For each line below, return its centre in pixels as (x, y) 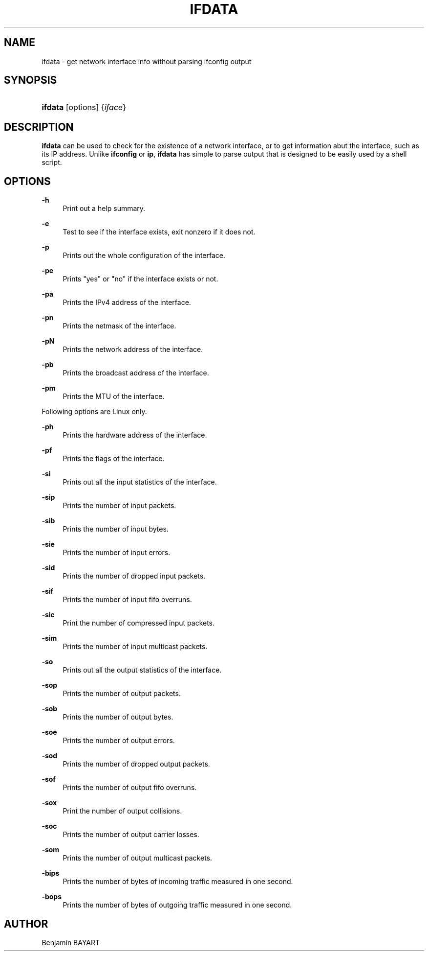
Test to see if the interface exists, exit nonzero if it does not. (159, 232)
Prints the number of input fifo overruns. (127, 600)
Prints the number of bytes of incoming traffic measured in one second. (178, 882)
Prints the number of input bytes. (116, 529)
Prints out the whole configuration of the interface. (144, 256)
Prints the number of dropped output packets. (136, 764)
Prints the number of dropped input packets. (134, 576)
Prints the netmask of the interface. (119, 326)
